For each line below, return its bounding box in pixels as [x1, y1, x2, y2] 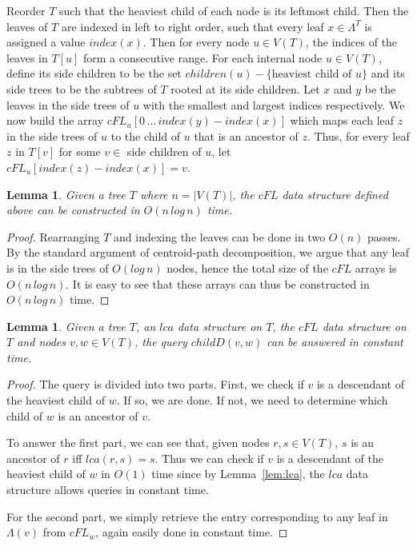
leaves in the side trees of [6, 96, 130, 113]
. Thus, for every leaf [307, 127, 410, 144]
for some [58, 143, 101, 160]
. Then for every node [142, 34, 250, 50]
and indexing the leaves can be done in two [114, 228, 326, 245]
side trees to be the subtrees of [6, 80, 157, 97]
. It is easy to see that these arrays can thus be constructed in [66, 275, 370, 292]
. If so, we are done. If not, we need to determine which [116, 392, 388, 409]
